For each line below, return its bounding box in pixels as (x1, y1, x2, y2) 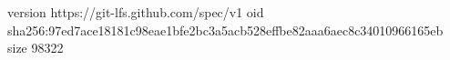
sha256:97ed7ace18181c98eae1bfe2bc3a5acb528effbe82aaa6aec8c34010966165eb (7, 20, 444, 39)
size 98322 (7, 38, 64, 57)
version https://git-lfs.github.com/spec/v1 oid (7, 3, 264, 21)
